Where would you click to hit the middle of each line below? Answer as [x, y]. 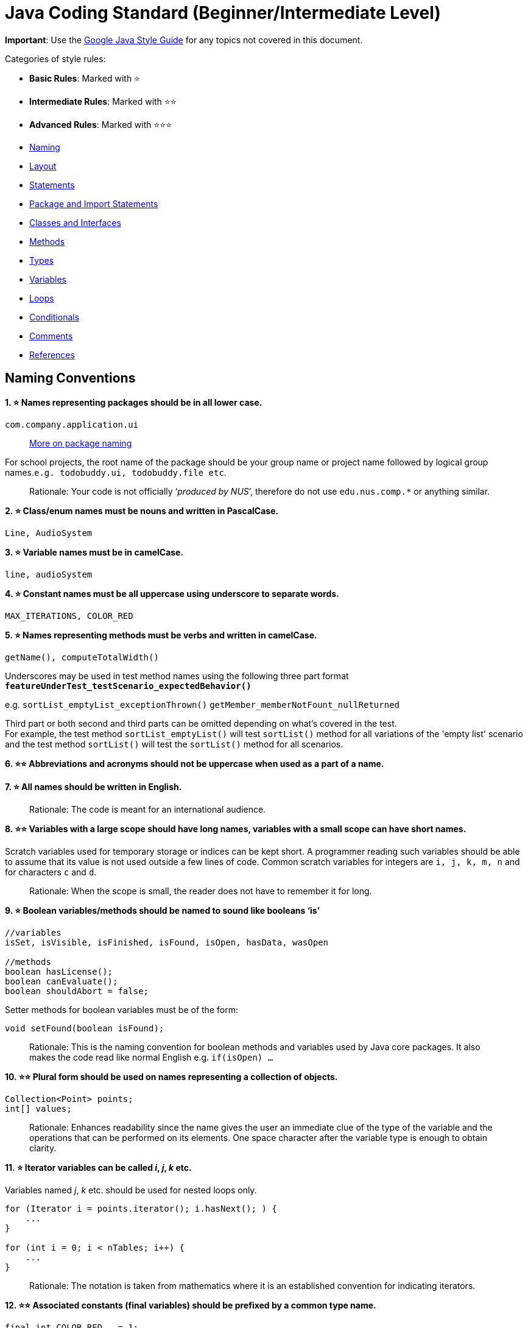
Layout [43, 166]
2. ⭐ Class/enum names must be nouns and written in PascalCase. [142, 510]
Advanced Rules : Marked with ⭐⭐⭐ [101, 124]
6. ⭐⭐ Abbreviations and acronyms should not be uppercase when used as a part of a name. [195, 763]
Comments [51, 336]
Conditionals [55, 317]
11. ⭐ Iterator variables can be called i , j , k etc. [98, 1167]
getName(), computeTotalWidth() [82, 657]
